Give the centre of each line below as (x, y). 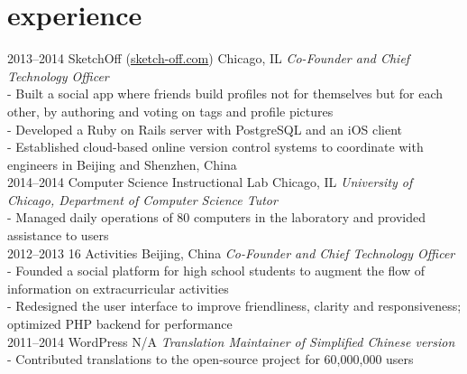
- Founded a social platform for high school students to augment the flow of (216, 271)
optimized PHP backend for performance (120, 324)
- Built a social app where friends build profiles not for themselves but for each (225, 93)
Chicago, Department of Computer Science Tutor (142, 199)
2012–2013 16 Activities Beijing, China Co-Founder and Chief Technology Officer (231, 252)
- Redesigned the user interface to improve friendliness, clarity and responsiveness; (234, 306)
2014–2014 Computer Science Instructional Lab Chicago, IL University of (210, 182)
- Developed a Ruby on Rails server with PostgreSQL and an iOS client (205, 129)
